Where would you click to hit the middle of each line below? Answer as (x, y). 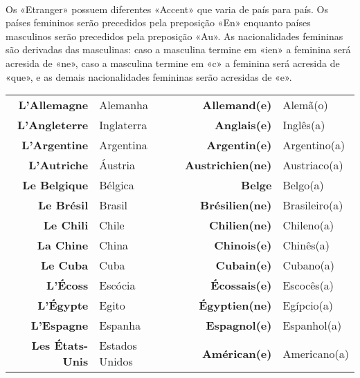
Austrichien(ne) (228, 165)
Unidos (116, 361)
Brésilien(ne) (236, 205)
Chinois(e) (243, 245)
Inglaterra (123, 125)
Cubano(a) (309, 265)
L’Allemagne (53, 105)
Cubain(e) (244, 265)
